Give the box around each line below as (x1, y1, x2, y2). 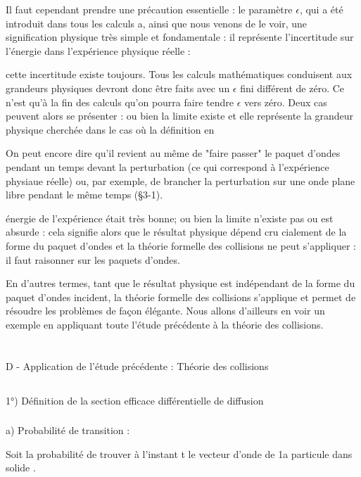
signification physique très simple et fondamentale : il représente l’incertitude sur (6, 30, 354, 44)
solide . (6, 460, 36, 475)
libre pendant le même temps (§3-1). (6, 187, 163, 202)
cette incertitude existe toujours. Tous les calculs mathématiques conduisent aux (6, 67, 353, 82)
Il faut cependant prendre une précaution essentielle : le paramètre (6, 2, 293, 16)
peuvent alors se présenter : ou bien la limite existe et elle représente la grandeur (6, 108, 354, 123)
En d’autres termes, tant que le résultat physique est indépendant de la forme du (6, 276, 355, 291)
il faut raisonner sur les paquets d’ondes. (6, 252, 180, 267)
